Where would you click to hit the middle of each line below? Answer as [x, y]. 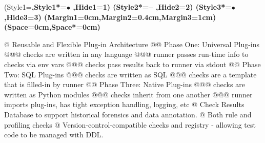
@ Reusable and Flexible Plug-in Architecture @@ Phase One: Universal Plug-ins [132, 44]
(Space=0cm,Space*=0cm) [52, 27]
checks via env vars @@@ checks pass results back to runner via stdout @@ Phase [132, 64]
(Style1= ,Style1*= [35, 7]
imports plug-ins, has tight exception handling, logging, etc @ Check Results [124, 104]
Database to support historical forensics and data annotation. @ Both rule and [128, 114]
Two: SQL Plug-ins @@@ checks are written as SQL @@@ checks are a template [130, 74]
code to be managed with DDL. [54, 135]
